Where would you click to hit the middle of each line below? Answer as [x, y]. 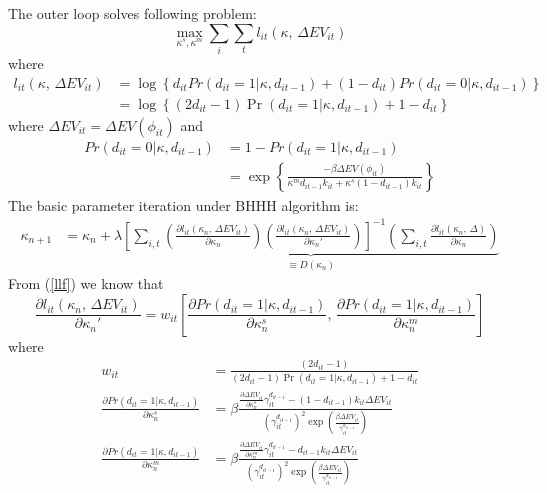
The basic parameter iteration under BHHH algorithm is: [183, 204]
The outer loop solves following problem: [132, 13]
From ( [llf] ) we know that [86, 283]
